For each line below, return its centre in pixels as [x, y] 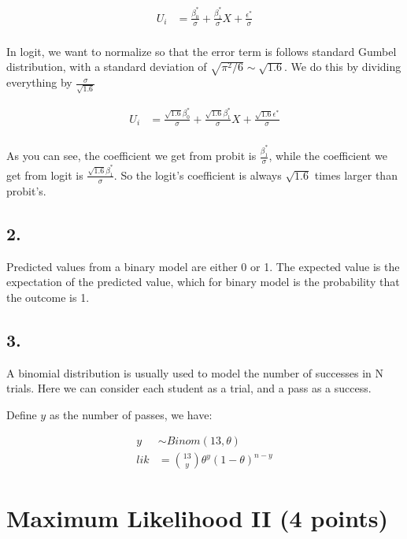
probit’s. [26, 190]
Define [22, 414]
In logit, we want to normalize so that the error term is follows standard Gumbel [202, 51]
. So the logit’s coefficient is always [198, 175]
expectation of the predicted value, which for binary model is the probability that [203, 282]
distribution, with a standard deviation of [107, 67]
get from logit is [45, 175]
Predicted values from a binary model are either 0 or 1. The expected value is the [203, 266]
